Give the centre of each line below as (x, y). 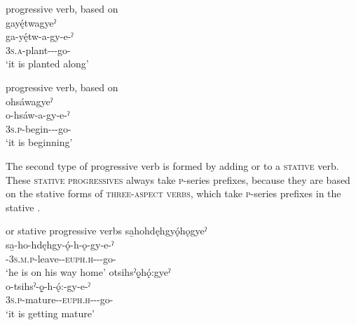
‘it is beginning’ (39, 142)
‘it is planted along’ (47, 64)
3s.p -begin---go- (39, 128)
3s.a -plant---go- (38, 49)
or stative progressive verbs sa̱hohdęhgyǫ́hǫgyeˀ (107, 231)
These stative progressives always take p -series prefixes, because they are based (178, 179)
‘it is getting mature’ (50, 313)
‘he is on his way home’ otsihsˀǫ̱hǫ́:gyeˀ (88, 272)
